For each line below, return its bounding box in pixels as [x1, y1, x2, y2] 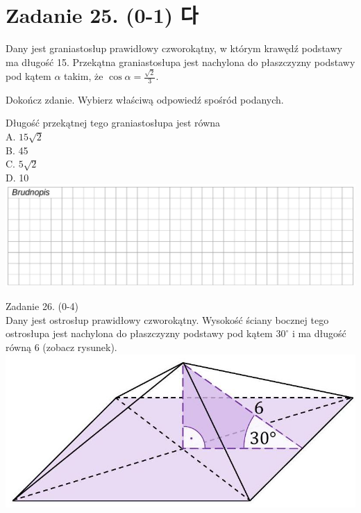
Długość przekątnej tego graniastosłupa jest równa [6, 115, 221, 130]
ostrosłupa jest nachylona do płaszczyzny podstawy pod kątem [6, 326, 273, 341]
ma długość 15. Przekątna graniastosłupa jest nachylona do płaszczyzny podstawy [6, 54, 355, 69]
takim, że [64, 69, 103, 83]
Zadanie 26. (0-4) [6, 299, 78, 313]
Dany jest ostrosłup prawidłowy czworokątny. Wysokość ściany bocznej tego [6, 312, 329, 327]
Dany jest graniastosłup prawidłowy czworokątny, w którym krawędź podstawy [6, 41, 342, 56]
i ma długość [292, 326, 346, 341]
